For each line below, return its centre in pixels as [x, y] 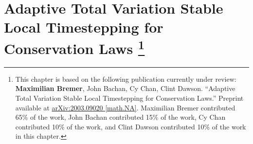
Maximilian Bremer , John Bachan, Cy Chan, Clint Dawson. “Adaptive [125, 88]
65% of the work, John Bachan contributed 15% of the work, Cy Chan [120, 117]
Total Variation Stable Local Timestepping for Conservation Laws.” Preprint [129, 98]
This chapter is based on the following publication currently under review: [126, 79]
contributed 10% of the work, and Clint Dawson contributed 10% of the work [131, 126]
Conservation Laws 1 [74, 47]
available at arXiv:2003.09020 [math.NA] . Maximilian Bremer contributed [125, 107]
